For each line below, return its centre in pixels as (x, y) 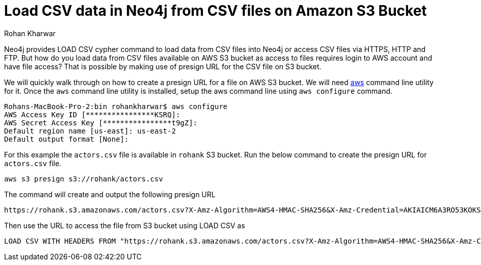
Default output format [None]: (66, 139)
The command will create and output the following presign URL (110, 194)
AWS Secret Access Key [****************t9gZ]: (101, 123)
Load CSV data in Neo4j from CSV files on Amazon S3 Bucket (216, 11)
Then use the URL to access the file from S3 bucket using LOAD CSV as (125, 225)
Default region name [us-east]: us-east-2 (90, 131)
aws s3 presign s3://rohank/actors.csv (84, 179)
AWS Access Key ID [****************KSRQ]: (92, 114)
